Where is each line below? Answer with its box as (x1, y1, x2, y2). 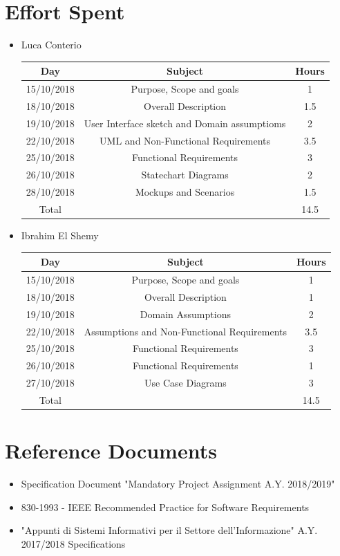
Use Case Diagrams (144, 376, 227, 390)
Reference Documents (5, 436, 217, 465)
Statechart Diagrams (141, 167, 229, 182)
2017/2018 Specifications (21, 536, 126, 550)
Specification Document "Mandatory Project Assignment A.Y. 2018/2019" (21, 476, 335, 491)
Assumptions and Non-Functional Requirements (84, 324, 287, 338)
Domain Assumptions (140, 306, 231, 321)
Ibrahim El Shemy (21, 228, 99, 243)
